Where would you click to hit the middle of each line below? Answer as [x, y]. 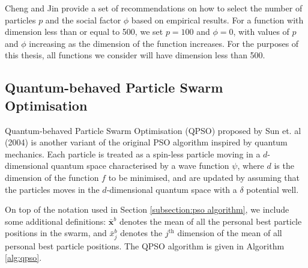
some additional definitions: [56, 221]
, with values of [261, 32]
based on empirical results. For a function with [217, 20]
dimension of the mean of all [230, 233]
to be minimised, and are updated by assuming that [204, 177]
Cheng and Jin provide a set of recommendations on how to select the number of [154, 8]
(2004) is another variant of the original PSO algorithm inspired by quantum [146, 142]
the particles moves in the [52, 189]
